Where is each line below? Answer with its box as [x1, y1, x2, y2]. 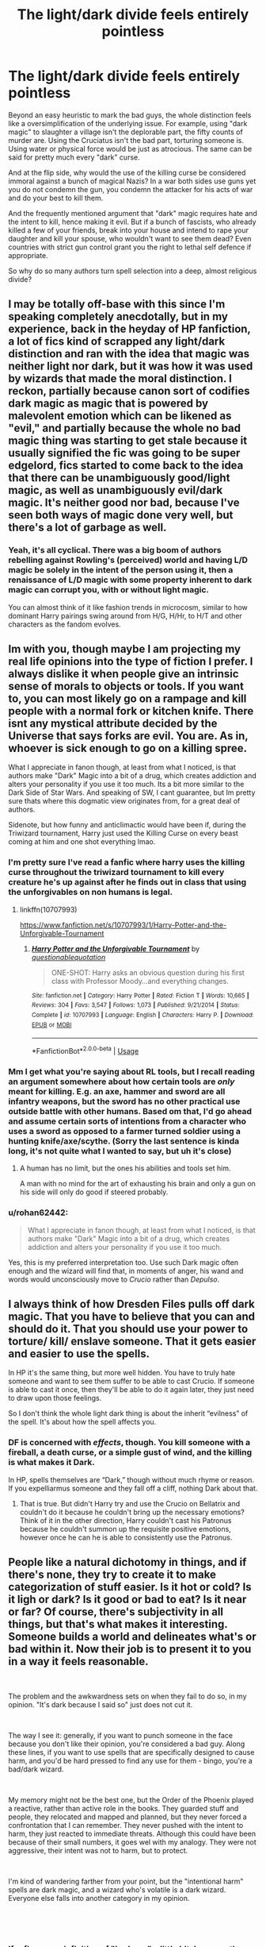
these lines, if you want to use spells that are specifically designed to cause [8, 1747, 255, 1756]
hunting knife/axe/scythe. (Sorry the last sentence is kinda [8, 1135, 240, 1147]
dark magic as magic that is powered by [8, 397, 208, 411]
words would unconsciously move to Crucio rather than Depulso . [8, 1274, 220, 1284]
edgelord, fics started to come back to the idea [8, 459, 244, 472]
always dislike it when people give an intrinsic [8, 667, 239, 680]
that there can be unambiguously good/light [8, 471, 230, 485]
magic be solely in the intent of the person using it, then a [8, 565, 234, 576]
